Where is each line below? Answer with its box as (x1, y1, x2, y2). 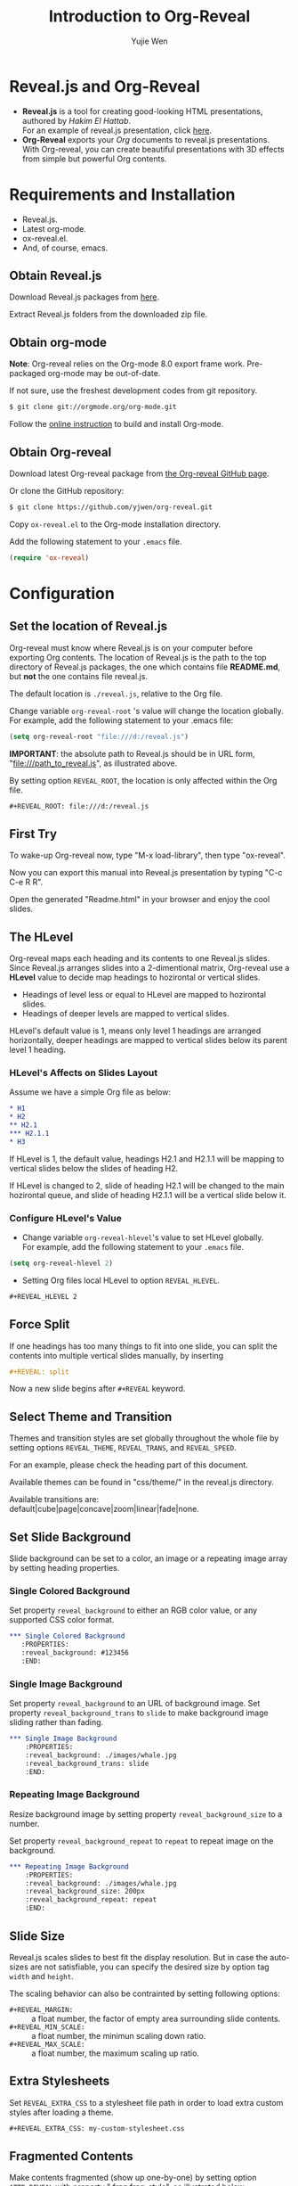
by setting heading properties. (9, 1563, 120, 1574)
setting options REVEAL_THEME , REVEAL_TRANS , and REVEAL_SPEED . (9, 1442, 238, 1453)
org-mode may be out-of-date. (47, 368, 161, 379)
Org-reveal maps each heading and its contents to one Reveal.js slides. (9, 953, 270, 964)
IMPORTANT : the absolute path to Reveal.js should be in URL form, (9, 748, 255, 759)
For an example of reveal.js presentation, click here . (21, 125, 212, 136)
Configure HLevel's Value (9, 1212, 122, 1224)
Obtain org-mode (9, 334, 107, 349)
